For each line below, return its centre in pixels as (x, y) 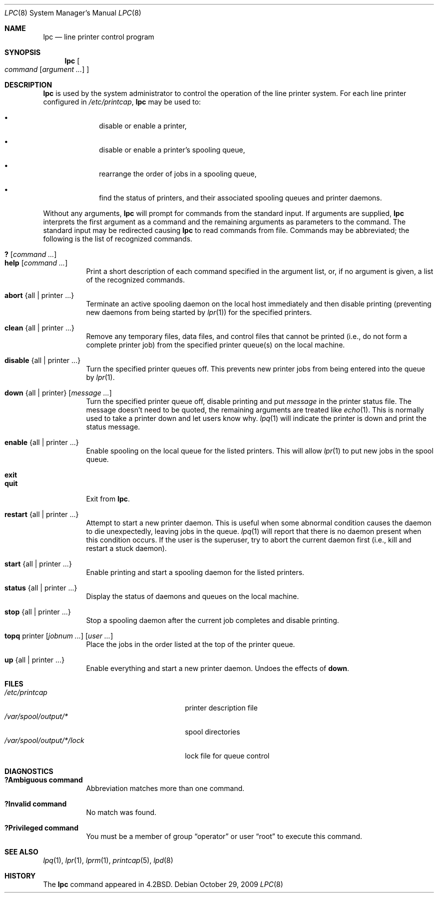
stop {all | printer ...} (38, 612)
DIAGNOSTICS (29, 771)
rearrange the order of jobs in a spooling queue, (178, 174)
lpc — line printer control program (99, 37)
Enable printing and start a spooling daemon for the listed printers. (195, 572)
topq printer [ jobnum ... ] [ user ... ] (59, 636)
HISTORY (20, 876)
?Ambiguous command (44, 780)
